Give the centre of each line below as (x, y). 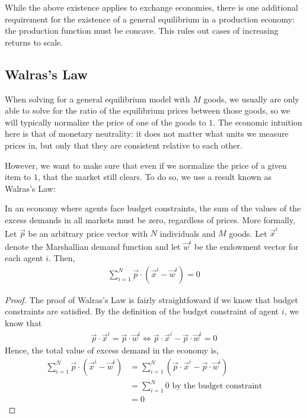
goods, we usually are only (252, 99)
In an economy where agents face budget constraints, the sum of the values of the (153, 208)
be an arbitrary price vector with (88, 233)
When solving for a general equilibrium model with (97, 99)
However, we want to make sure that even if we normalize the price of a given (146, 165)
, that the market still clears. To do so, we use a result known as (155, 177)
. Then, (62, 258)
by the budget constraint (217, 386)
